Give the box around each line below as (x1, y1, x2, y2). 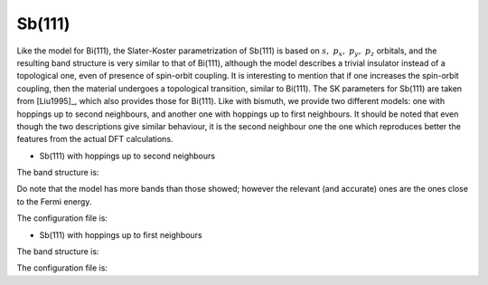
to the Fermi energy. (16, 195, 92, 207)
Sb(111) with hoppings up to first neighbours (39, 229, 202, 240)
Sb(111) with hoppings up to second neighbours (39, 150, 216, 161)
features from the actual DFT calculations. (16, 134, 174, 145)
